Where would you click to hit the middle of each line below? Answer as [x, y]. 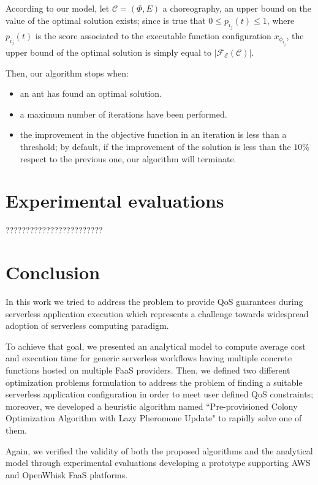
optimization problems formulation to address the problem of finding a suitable [154, 382]
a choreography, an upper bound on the [237, 8]
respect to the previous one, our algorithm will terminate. [128, 158]
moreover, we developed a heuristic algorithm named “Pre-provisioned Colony [152, 406]
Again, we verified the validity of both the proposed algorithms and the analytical [159, 450]
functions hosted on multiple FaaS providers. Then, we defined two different [148, 370]
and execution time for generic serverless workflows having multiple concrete [149, 358]
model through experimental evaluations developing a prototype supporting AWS [158, 463]
